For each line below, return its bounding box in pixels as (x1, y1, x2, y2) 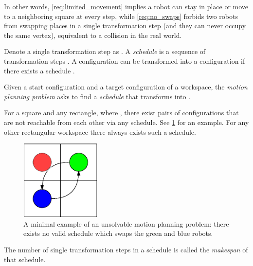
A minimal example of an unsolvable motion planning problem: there (23, 218, 229, 229)
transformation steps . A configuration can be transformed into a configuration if (4, 55, 245, 66)
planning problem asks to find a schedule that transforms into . (4, 91, 191, 101)
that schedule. (4, 254, 46, 264)
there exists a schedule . (4, 65, 75, 75)
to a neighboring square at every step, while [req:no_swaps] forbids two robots (4, 11, 238, 21)
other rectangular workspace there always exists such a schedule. (4, 126, 196, 137)
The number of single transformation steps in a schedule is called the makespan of (4, 245, 248, 255)
